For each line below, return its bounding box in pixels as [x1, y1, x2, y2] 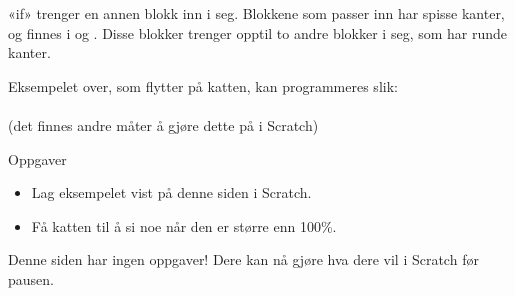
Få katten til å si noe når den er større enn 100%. [31, 215, 337, 236]
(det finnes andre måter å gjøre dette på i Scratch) [8, 114, 319, 135]
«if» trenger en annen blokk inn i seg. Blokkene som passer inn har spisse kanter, [8, 3, 505, 23]
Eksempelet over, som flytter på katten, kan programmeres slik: [8, 75, 398, 96]
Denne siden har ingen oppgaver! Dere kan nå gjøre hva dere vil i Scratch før [8, 249, 479, 270]
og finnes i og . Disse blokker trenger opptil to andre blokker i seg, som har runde [8, 22, 508, 43]
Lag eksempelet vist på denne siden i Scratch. [31, 182, 312, 203]
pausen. [8, 268, 54, 289]
